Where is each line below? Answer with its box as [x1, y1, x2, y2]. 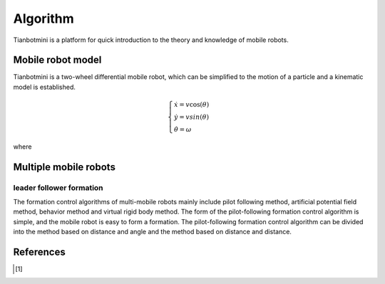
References [13, 246, 66, 258]
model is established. [13, 83, 76, 91]
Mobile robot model [13, 54, 102, 66]
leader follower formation [13, 182, 103, 192]
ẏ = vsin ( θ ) [173, 113, 210, 121]
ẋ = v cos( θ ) [173, 100, 210, 109]
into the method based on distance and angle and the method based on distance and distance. [13, 228, 292, 236]
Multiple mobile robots [13, 161, 115, 173]
